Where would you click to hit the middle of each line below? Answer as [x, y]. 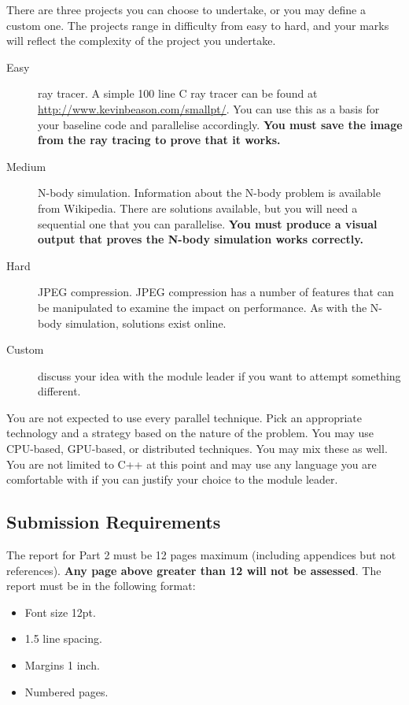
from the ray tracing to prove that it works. [159, 140]
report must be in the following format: [101, 586]
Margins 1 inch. [62, 665]
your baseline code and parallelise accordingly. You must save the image [220, 124]
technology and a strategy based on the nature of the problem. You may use [190, 433]
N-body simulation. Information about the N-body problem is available [209, 193]
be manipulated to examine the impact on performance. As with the [203, 307]
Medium [26, 166]
